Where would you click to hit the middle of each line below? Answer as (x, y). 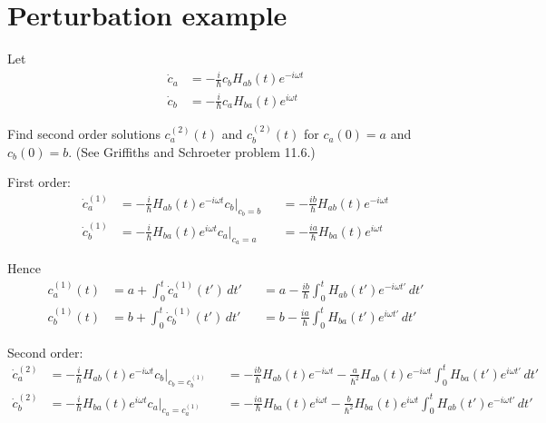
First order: (39, 182)
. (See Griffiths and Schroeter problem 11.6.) (192, 151)
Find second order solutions (84, 134)
